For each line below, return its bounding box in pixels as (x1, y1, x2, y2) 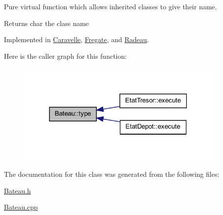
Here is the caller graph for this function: (4, 50, 127, 61)
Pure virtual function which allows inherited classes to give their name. (4, 1, 217, 11)
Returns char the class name (4, 18, 89, 28)
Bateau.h (4, 185, 31, 195)
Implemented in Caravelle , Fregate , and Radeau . (4, 34, 149, 45)
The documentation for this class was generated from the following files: (4, 169, 220, 179)
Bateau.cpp (4, 202, 38, 212)
